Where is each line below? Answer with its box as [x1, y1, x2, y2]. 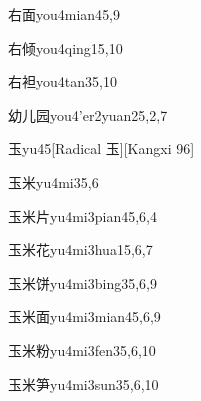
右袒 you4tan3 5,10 [8, 71, 117, 92]
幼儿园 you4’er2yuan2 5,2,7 [8, 104, 168, 125]
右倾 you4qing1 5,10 [8, 37, 123, 58]
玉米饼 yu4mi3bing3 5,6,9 [8, 272, 157, 293]
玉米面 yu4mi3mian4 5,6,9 [8, 306, 161, 327]
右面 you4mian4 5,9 [8, 4, 121, 24]
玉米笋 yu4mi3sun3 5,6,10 [8, 373, 159, 394]
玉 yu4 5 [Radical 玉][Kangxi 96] [8, 138, 195, 159]
